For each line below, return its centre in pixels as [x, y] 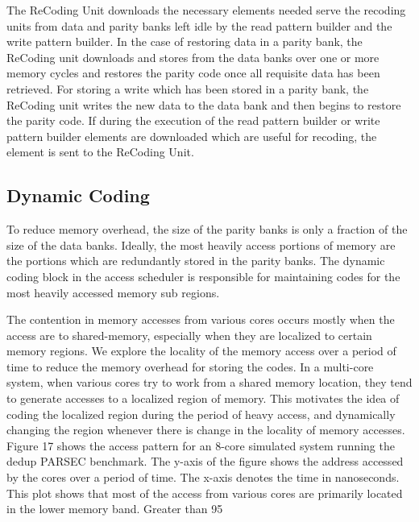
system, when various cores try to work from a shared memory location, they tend [209, 382]
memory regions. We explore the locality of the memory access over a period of [201, 351]
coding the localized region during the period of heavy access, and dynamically [201, 414]
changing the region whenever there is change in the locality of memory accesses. [206, 430]
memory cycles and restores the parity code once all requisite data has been [193, 73]
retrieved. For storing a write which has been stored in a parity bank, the [188, 88]
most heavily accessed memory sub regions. [113, 292]
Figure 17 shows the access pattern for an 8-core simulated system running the [201, 445]
